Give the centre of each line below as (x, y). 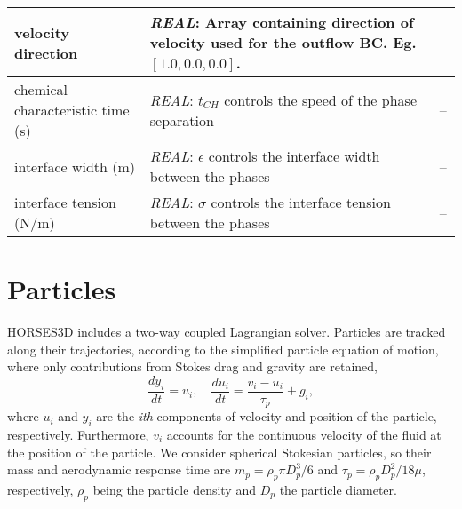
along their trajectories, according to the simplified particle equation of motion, (223, 349)
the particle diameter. (338, 489)
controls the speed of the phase (320, 99)
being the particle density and (174, 489)
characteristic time (72, 110)
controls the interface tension (301, 202)
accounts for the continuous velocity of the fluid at (304, 434)
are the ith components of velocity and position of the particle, (267, 416)
